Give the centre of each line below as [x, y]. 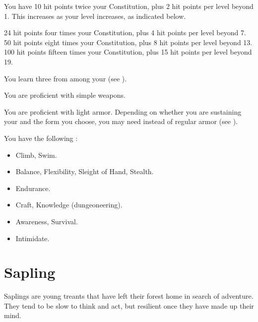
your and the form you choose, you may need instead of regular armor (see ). [121, 121]
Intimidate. [32, 238]
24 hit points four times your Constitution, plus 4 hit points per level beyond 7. [125, 32]
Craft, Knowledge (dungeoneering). [69, 205]
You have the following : [41, 138]
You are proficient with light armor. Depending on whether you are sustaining [123, 111]
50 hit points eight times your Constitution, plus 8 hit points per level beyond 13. [128, 42]
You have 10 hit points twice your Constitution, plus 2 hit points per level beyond [129, 6]
